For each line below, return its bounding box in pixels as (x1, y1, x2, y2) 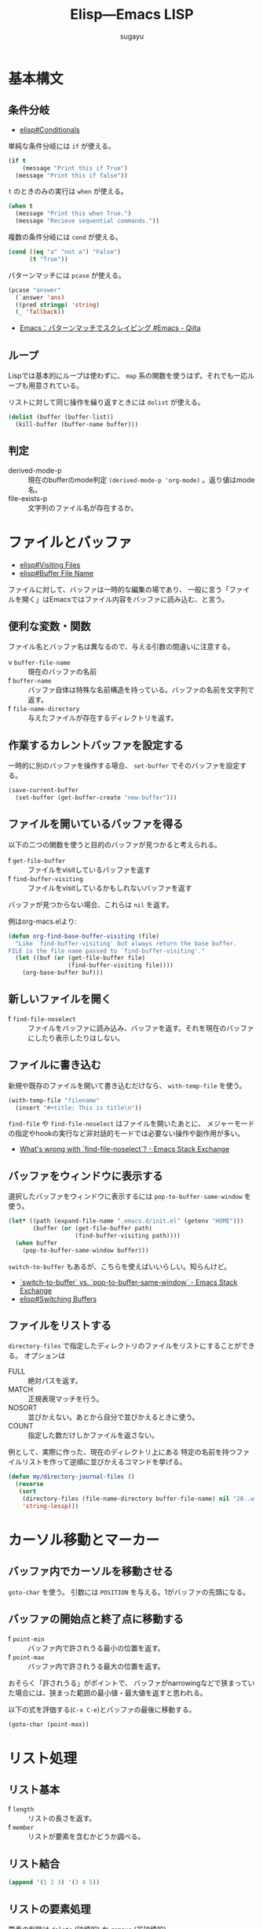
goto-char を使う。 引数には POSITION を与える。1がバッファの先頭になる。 (8, 1587, 250, 1596)
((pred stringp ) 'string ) (15, 301, 100, 308)
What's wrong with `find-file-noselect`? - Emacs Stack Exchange (19, 1145, 230, 1154)
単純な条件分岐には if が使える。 (8, 141, 115, 150)
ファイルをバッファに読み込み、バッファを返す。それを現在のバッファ (27, 1023, 254, 1032)
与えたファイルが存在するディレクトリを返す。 (27, 714, 178, 723)
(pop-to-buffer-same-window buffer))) (22, 1246, 149, 1254)
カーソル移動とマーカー (8, 1531, 160, 1549)
